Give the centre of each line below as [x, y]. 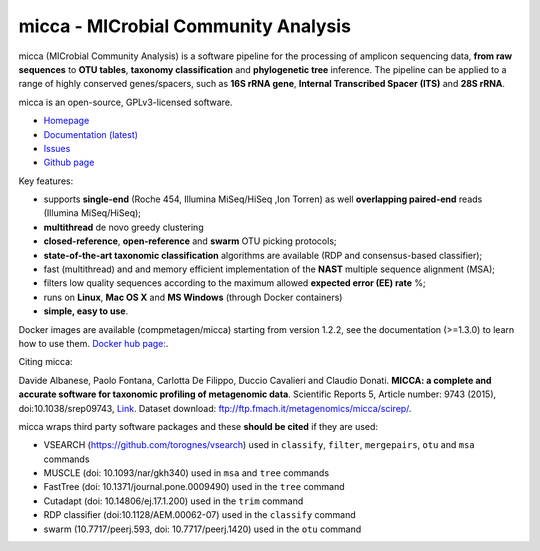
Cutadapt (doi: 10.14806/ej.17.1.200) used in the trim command [173, 501]
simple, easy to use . [86, 311]
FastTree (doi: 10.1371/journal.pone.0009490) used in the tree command [194, 487]
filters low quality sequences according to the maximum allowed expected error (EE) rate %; [235, 283]
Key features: [46, 181]
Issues [57, 148]
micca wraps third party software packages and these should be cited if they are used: [198, 426]
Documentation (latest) [91, 134]
